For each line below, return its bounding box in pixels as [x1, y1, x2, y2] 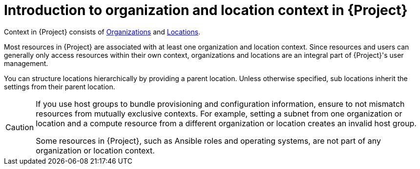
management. [4, 59, 48, 68]
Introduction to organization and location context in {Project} [4, 2, 408, 18]
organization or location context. [36, 145, 155, 155]
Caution [5, 122, 34, 132]
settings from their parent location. [4, 82, 115, 91]
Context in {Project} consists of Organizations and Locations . [4, 27, 201, 36]
